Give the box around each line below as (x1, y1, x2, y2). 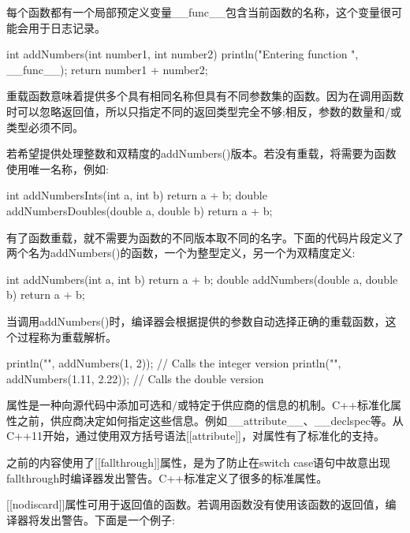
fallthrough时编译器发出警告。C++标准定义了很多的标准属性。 (6, 469, 328, 486)
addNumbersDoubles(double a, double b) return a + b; (6, 202, 273, 218)
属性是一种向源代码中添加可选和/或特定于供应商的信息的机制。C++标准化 (6, 397, 390, 413)
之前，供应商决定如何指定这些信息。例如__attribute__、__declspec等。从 (17, 412, 404, 428)
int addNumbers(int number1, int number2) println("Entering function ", (6, 46, 359, 62)
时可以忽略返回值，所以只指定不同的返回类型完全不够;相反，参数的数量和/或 (6, 102, 401, 119)
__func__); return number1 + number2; (6, 61, 208, 77)
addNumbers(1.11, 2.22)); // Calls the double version (6, 370, 264, 386)
